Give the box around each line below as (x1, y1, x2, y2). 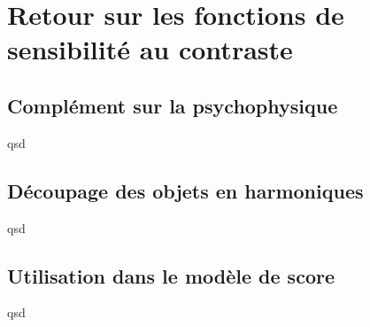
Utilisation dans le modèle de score (7, 261, 335, 289)
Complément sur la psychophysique (7, 91, 338, 119)
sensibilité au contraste (7, 31, 293, 67)
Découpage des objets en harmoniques (7, 176, 364, 204)
